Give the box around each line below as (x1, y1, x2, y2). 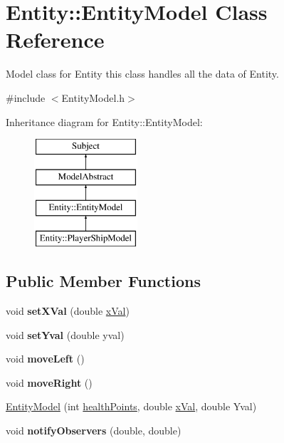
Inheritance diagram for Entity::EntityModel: (6, 114, 203, 129)
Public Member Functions (6, 270, 201, 292)
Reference (6, 25, 105, 54)
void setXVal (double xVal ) (6, 303, 130, 318)
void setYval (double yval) (6, 327, 125, 342)
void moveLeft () (6, 351, 85, 366)
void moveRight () (6, 375, 93, 390)
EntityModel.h (61, 90, 125, 105)
